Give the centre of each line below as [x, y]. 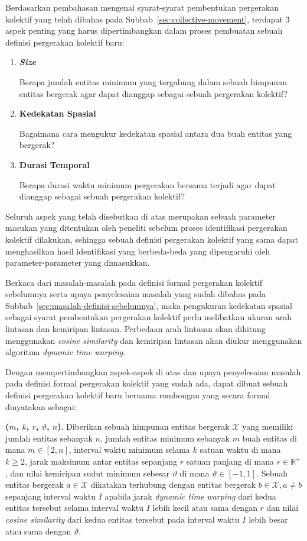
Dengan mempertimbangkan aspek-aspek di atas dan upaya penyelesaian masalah [153, 371]
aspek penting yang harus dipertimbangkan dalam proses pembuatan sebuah [144, 30]
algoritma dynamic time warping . [66, 352]
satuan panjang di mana [230, 461]
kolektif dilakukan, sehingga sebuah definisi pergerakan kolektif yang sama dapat [152, 239]
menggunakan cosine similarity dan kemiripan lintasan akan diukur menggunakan [154, 340]
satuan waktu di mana [240, 450]
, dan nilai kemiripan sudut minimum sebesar [87, 473]
